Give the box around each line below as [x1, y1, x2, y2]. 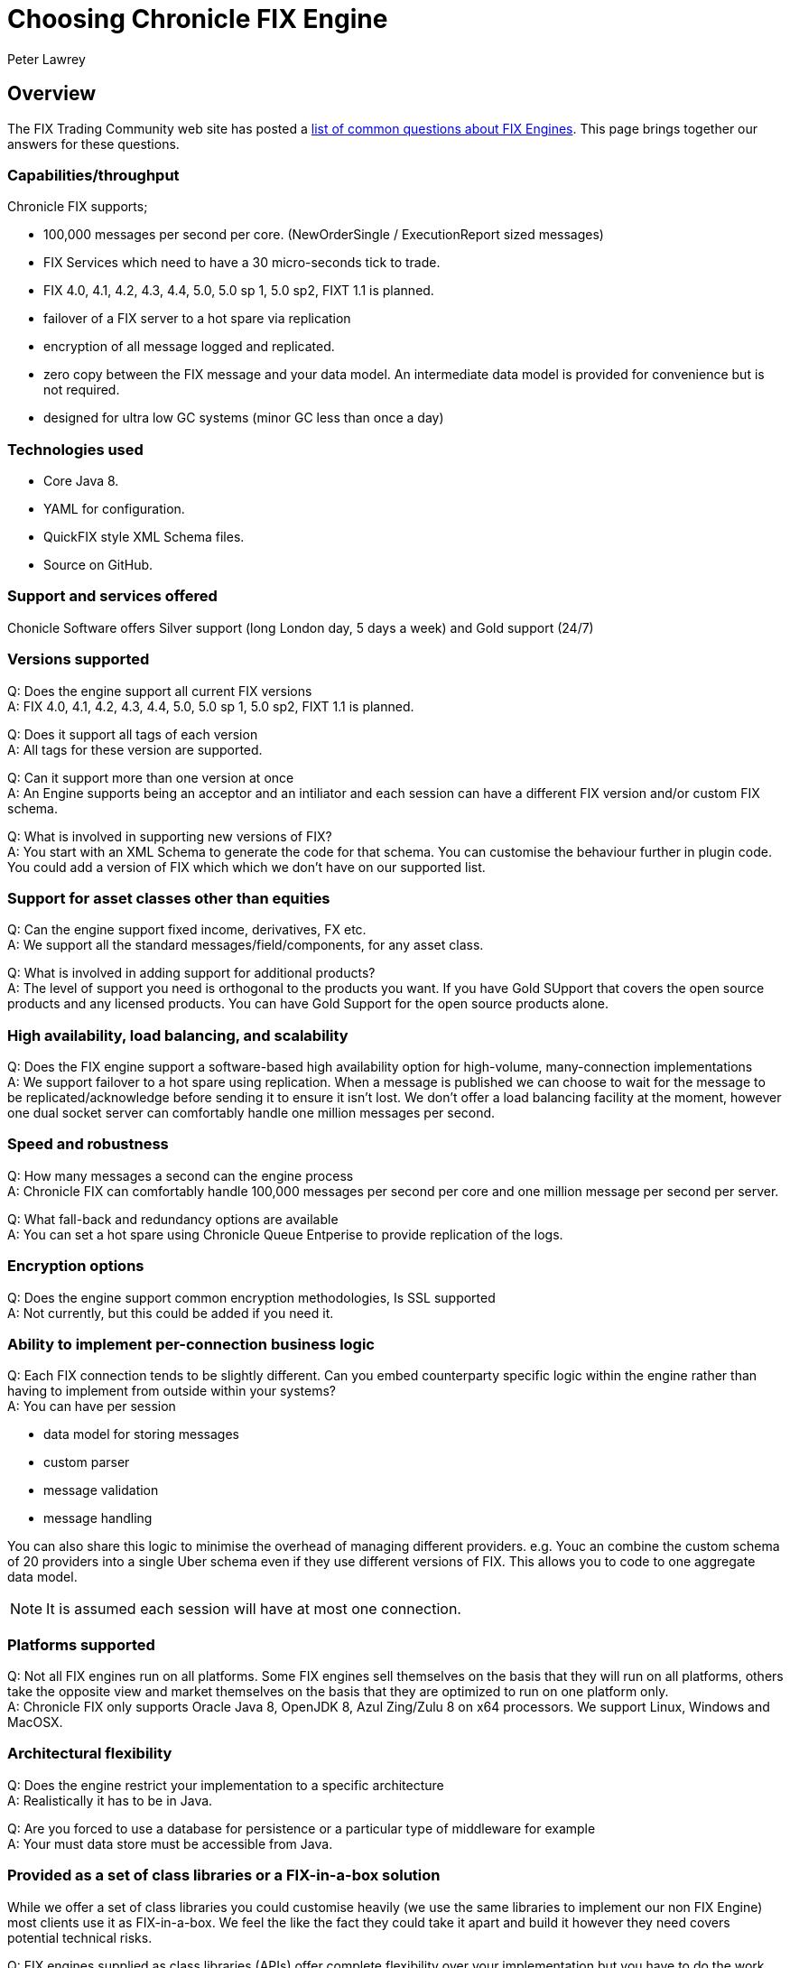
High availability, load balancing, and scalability [7, 1026, 349, 1044]
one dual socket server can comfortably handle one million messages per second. [7, 1105, 496, 1121]
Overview [7, 82, 97, 106]
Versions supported [7, 650, 150, 669]
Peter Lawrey [7, 51, 86, 67]
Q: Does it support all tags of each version [7, 726, 258, 742]
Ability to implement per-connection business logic [7, 1334, 375, 1353]
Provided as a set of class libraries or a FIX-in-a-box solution [7, 1866, 441, 1885]
